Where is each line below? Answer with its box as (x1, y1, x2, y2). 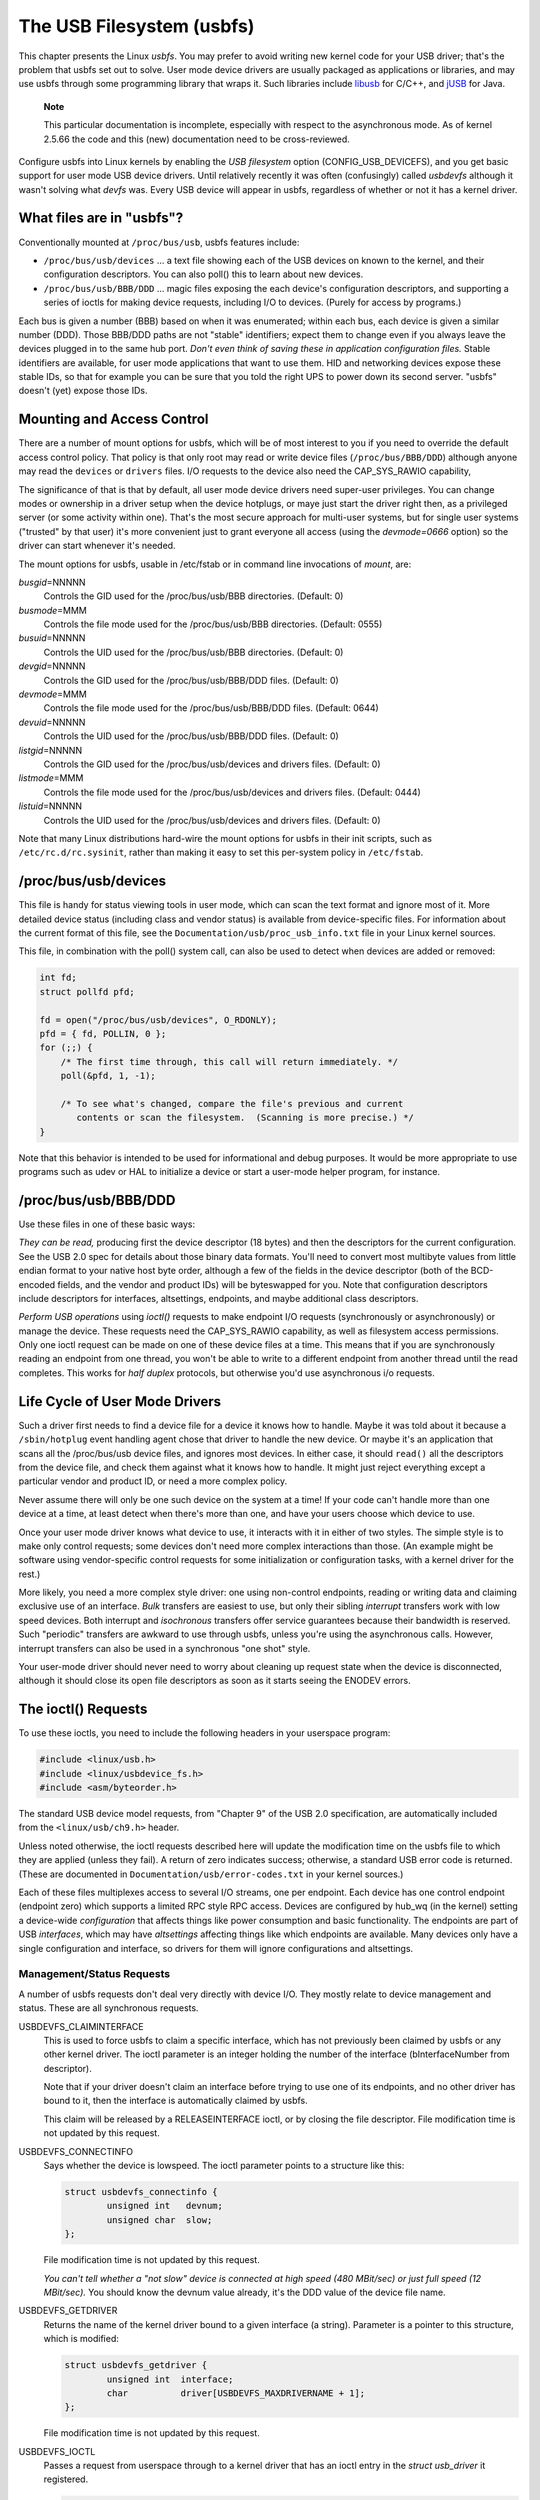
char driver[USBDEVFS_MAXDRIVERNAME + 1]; (106, 2387, 366, 2399)
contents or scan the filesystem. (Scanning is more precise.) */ (76, 1112, 415, 1124)
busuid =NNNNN (18, 632, 86, 644)
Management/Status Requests (18, 1967, 170, 1981)
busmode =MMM (18, 604, 87, 616)
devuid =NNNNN (18, 716, 86, 728)
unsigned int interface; (106, 2373, 234, 2385)
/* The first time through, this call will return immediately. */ (60, 1056, 399, 1067)
